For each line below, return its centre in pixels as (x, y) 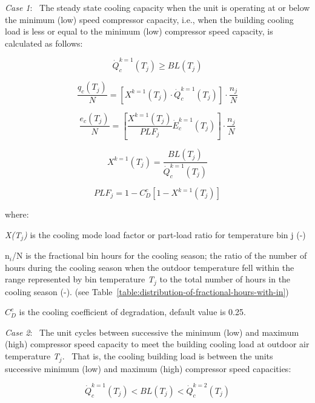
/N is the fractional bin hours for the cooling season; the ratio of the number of (159, 255)
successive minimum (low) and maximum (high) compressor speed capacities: (148, 368)
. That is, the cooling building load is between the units (167, 356)
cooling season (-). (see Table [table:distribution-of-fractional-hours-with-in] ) (147, 291)
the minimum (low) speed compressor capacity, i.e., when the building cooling (149, 19)
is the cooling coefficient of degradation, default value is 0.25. (132, 312)
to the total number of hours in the (225, 279)
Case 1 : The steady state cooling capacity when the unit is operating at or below (157, 7)
